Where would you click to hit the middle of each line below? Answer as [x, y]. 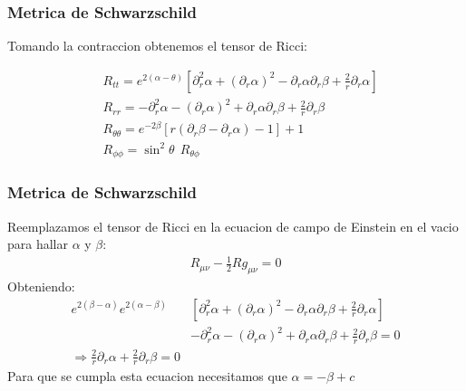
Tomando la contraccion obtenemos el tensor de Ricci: [157, 46]
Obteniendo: [41, 286]
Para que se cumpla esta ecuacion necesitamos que [147, 376]
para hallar [38, 244]
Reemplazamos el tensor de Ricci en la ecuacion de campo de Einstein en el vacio [233, 226]
